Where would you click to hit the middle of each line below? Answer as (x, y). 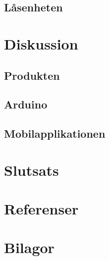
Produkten (32, 75)
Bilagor (29, 247)
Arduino (26, 104)
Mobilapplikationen (55, 133)
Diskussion (41, 43)
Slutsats (31, 170)
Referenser (41, 209)
